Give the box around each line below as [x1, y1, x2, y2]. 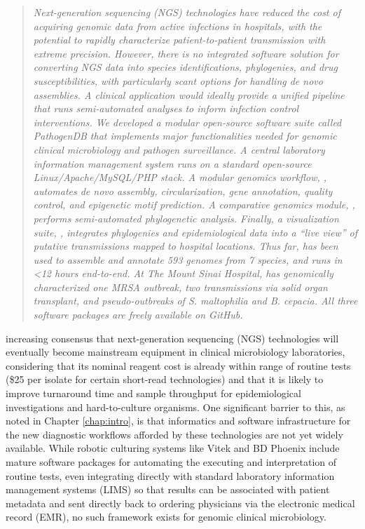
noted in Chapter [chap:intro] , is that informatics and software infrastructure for [6, 413, 351, 428]
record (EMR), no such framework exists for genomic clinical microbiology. [6, 509, 326, 524]
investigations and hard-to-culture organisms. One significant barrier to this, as [6, 399, 345, 414]
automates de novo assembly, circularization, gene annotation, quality [33, 183, 333, 198]
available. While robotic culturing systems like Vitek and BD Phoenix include [6, 441, 340, 455]
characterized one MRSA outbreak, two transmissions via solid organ [33, 279, 328, 294]
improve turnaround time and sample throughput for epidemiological [6, 386, 301, 401]
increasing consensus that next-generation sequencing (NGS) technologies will [6, 330, 339, 345]
